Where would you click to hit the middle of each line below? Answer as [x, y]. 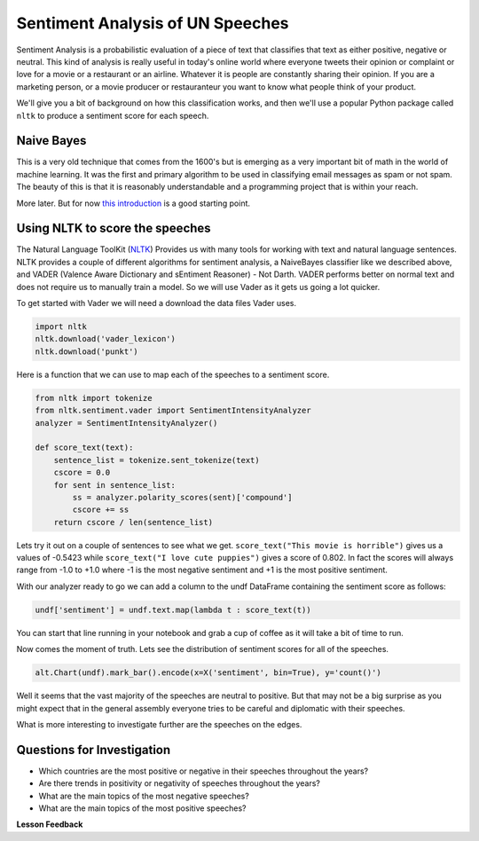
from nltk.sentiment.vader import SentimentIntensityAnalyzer [173, 411]
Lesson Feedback [50, 824]
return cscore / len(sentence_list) [133, 522]
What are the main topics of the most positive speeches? [142, 808]
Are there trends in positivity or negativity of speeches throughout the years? [180, 783]
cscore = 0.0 [82, 473]
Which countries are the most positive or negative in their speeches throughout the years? [203, 771]
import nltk [61, 327]
